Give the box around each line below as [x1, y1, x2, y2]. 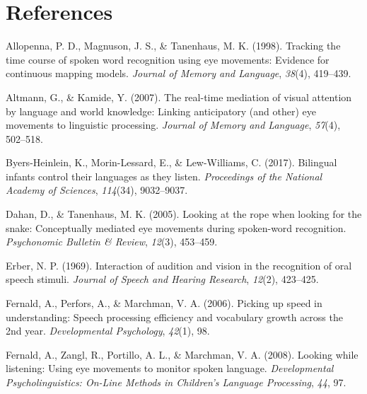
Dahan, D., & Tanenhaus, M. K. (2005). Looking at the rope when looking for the [6, 207, 362, 221]
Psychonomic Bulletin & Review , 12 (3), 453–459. [6, 234, 218, 249]
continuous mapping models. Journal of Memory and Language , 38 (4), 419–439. [6, 66, 351, 81]
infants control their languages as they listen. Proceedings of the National [6, 168, 322, 183]
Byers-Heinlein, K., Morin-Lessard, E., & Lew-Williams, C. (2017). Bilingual [6, 155, 337, 170]
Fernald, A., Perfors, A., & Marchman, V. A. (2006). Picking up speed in [6, 296, 322, 311]
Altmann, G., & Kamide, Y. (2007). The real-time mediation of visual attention [6, 89, 352, 104]
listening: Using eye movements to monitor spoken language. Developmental [6, 361, 334, 376]
